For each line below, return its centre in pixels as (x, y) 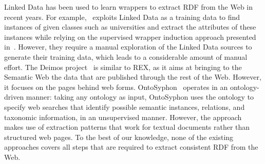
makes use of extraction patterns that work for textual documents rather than (127, 127)
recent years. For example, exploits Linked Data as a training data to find (122, 17)
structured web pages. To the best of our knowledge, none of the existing (119, 137)
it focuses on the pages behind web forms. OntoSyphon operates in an (116, 87)
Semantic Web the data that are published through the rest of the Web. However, (133, 77)
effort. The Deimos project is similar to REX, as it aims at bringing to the (123, 67)
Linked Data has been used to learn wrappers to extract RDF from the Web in (129, 7)
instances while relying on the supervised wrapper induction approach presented (130, 37)
